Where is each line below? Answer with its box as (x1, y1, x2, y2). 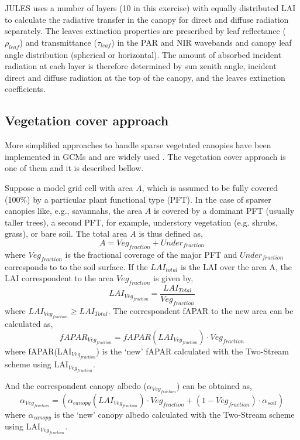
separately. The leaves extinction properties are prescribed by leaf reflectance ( (5, 25, 286, 37)
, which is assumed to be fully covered (142, 181, 278, 193)
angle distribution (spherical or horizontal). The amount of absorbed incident (5, 48, 281, 60)
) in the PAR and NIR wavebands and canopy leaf (111, 36, 292, 48)
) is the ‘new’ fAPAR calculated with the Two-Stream (96, 345, 289, 357)
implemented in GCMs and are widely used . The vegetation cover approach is (5, 150, 286, 162)
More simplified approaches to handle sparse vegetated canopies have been (5, 139, 271, 151)
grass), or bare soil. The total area (5, 227, 127, 240)
